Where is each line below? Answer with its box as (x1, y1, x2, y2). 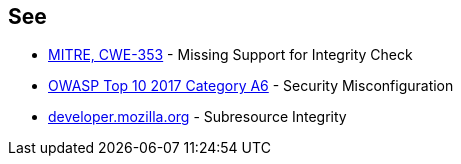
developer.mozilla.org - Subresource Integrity (48, 108, 347, 126)
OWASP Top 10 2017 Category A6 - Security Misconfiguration (48, 77, 454, 95)
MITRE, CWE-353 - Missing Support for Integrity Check (48, 46, 413, 64)
